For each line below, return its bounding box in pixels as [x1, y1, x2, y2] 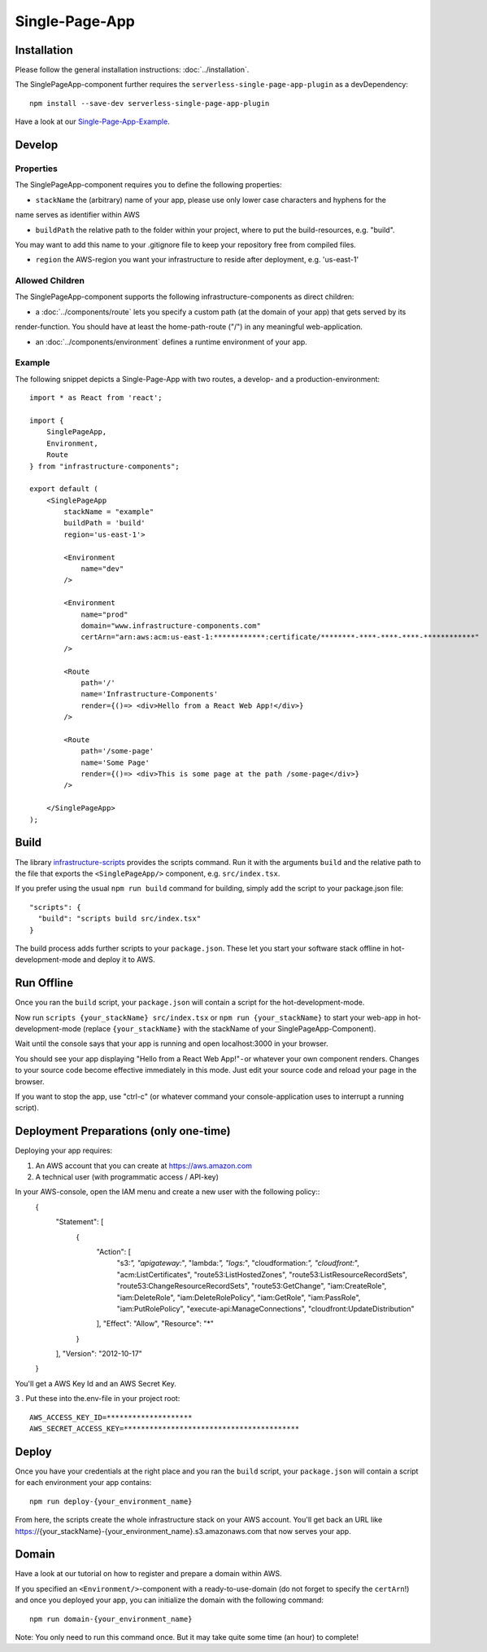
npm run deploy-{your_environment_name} [29, 1496, 193, 1506]
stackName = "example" [63, 507, 154, 516]
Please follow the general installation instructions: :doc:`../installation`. [15, 65, 250, 75]
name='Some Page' [80, 758, 150, 767]
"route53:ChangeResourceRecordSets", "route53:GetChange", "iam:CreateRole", [116, 1281, 387, 1291]
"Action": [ [96, 1246, 132, 1256]
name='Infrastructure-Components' [80, 689, 219, 699]
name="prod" [80, 609, 128, 619]
